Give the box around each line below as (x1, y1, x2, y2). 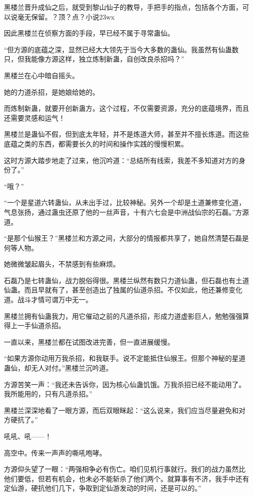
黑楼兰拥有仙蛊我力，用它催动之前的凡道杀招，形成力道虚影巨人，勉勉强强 (4, 310, 242, 321)
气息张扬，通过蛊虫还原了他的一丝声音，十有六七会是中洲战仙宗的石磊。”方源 (4, 207, 249, 217)
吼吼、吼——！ (4, 431, 52, 441)
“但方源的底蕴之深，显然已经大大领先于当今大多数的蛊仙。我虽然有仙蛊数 (4, 44, 239, 54)
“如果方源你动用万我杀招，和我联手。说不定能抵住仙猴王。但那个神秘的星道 (4, 353, 246, 363)
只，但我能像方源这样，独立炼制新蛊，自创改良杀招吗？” (4, 54, 184, 64)
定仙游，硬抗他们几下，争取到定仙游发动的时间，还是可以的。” (4, 483, 201, 493)
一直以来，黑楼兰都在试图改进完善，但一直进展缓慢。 (4, 336, 174, 347)
